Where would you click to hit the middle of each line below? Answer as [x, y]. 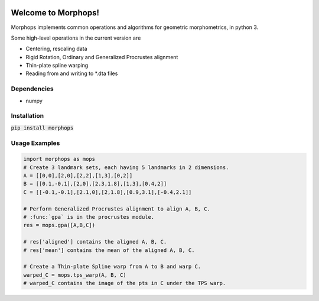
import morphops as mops [59, 159]
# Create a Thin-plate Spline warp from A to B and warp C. [112, 267]
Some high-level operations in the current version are [76, 38]
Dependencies [32, 89]
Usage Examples [35, 143]
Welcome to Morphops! [55, 13]
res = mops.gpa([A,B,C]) [59, 225]
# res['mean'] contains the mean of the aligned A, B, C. [109, 250]
